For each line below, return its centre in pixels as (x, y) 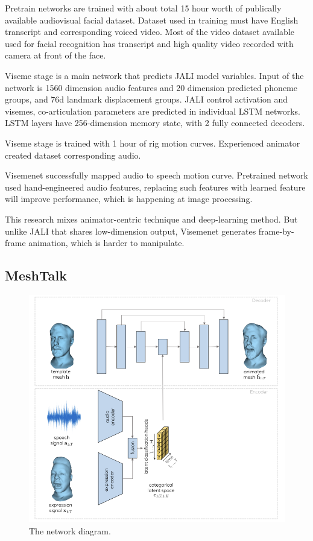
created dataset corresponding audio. (73, 155)
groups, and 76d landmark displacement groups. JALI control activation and (147, 99)
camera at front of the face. (55, 55)
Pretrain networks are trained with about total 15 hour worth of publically (143, 8)
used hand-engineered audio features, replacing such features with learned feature (155, 187)
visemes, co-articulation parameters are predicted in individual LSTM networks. (153, 111)
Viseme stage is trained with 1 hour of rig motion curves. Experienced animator (153, 143)
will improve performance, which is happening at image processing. (129, 199)
